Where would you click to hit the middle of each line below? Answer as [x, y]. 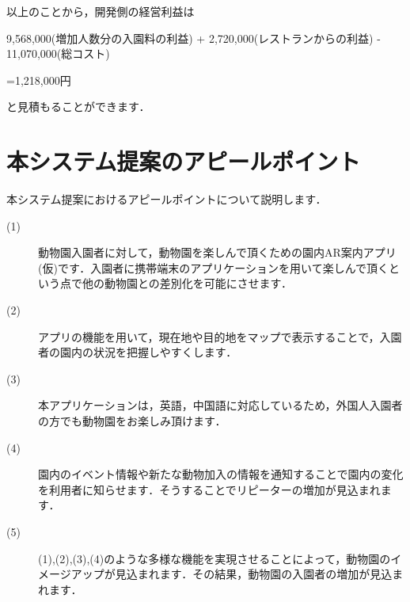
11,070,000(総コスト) [58, 53]
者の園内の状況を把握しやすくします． [138, 352]
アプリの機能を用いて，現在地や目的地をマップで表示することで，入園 [220, 336]
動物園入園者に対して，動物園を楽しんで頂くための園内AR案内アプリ [217, 252]
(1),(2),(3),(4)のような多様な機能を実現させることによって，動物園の [214, 558]
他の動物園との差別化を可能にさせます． [187, 283]
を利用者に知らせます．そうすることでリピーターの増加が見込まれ [209, 489]
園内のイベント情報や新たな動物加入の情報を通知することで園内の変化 [221, 474]
